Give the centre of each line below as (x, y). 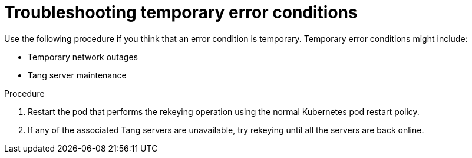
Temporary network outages (83, 57)
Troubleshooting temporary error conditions (181, 12)
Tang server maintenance (77, 75)
